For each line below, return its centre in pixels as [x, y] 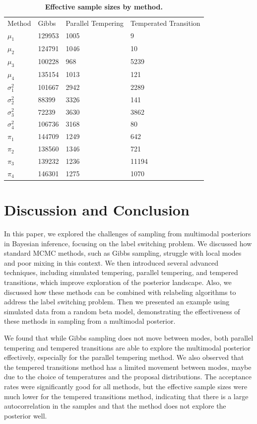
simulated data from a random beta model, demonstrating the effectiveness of [122, 311]
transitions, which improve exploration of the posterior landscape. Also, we [118, 282]
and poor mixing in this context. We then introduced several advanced [111, 262]
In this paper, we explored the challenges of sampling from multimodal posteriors [128, 233]
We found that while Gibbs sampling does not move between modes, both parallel [129, 337]
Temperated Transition [165, 23]
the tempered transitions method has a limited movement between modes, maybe [128, 367]
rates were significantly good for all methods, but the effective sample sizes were [126, 386]
